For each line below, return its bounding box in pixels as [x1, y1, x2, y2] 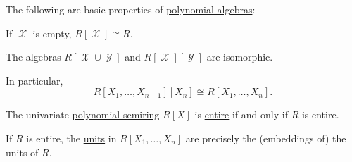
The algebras [6, 49, 61, 64]
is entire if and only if [194, 107, 288, 122]
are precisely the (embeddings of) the [185, 130, 346, 145]
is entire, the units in [26, 130, 117, 145]
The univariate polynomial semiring [6, 107, 160, 122]
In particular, [6, 73, 63, 87]
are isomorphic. [206, 49, 273, 64]
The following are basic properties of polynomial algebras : [6, 2, 256, 16]
